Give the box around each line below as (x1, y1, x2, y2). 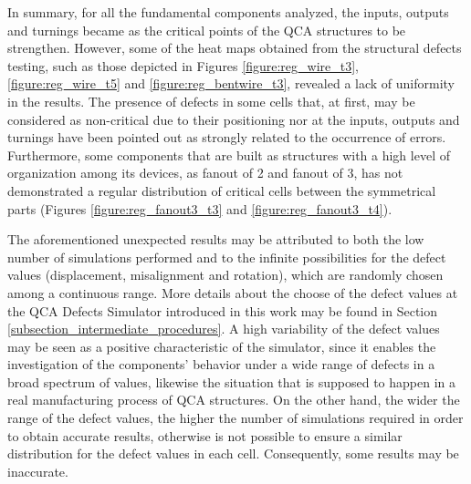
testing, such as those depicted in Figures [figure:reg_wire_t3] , (7, 56, 359, 75)
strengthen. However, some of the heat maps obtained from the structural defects (7, 38, 462, 57)
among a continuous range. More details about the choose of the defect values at (7, 283, 458, 302)
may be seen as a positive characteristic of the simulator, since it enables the (7, 336, 436, 355)
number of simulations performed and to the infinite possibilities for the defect (7, 247, 446, 266)
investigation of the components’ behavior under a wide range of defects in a (7, 355, 435, 374)
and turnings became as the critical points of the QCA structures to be (7, 20, 406, 39)
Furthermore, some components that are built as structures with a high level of (7, 145, 450, 164)
